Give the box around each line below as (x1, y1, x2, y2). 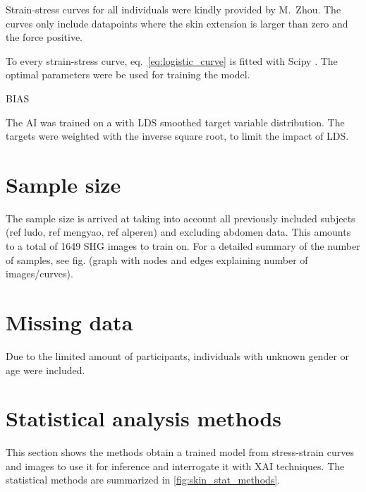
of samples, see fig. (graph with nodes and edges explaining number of (6, 252, 308, 267)
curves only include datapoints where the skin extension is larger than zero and (6, 16, 348, 30)
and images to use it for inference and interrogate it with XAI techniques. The (6, 458, 345, 473)
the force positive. (6, 30, 83, 44)
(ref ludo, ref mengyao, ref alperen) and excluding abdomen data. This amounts (6, 224, 351, 239)
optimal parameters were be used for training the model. (6, 67, 250, 82)
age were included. (6, 362, 85, 377)
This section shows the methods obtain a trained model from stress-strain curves (6, 445, 355, 460)
